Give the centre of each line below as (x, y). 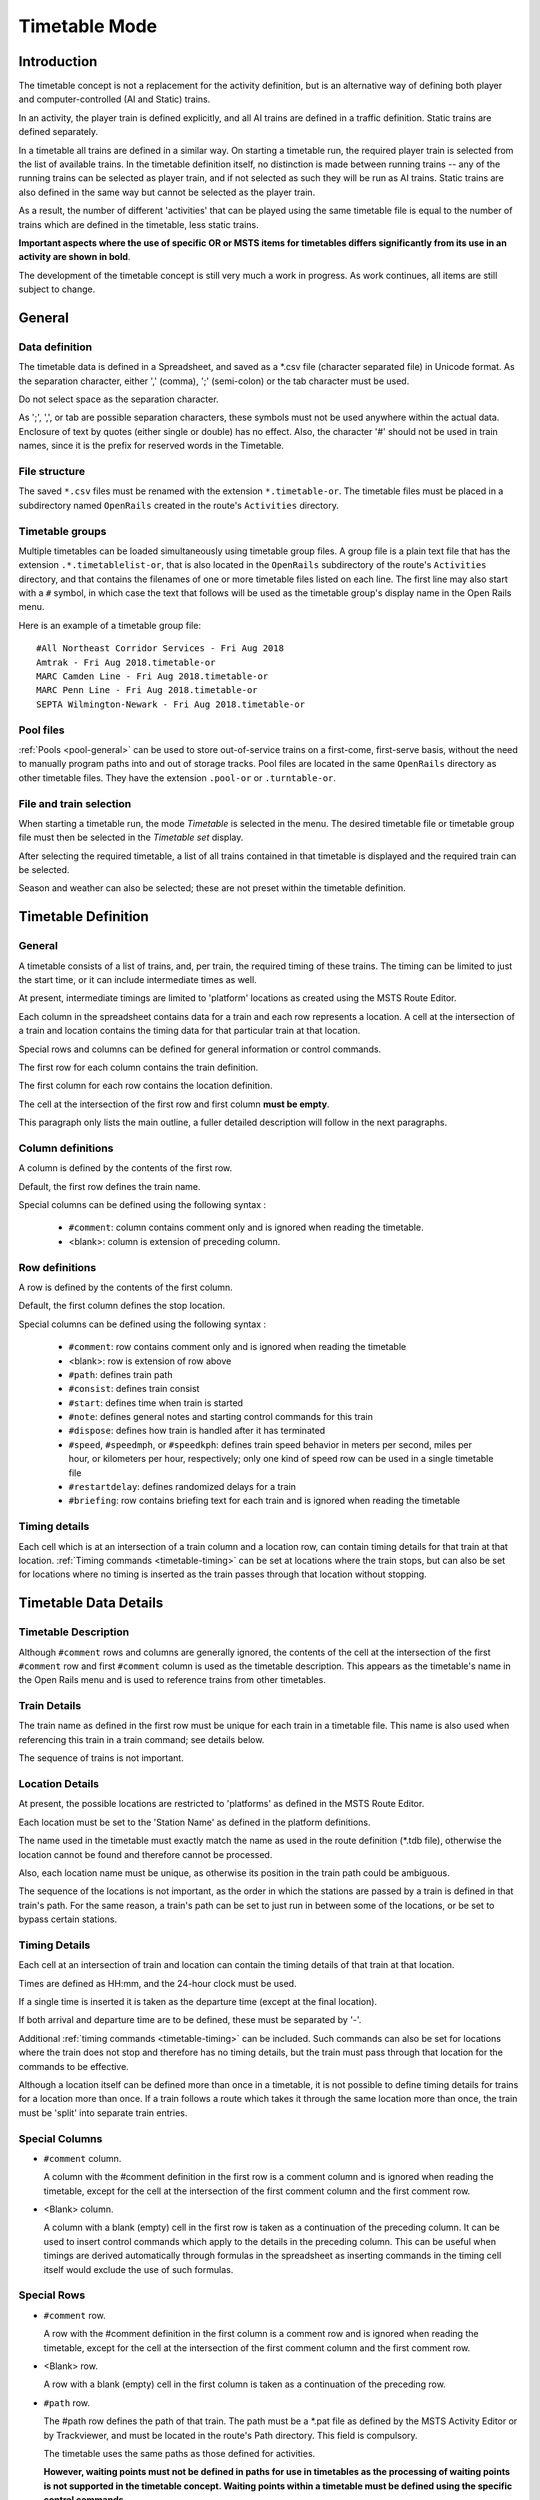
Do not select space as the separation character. (118, 399)
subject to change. (57, 289)
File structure (51, 472)
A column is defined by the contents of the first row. (125, 1168)
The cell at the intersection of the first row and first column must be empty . (174, 1104)
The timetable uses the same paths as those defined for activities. (179, 2453)
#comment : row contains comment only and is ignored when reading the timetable (237, 1347)
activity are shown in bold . (74, 257)
